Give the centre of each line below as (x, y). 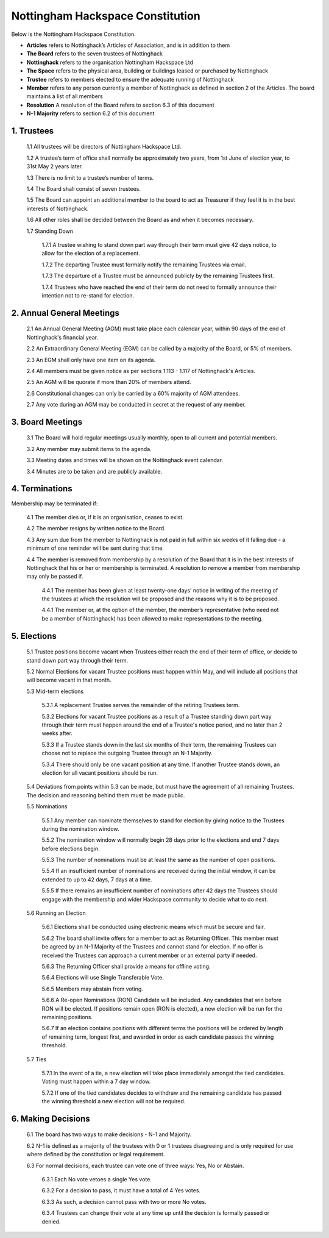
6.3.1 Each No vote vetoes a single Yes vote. (97, 1179)
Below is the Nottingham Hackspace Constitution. (74, 34)
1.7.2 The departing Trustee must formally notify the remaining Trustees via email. (144, 265)
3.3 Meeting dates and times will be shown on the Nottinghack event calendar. (125, 460)
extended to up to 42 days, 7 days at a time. (97, 879)
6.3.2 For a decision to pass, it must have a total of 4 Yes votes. (121, 1190)
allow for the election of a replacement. (91, 254)
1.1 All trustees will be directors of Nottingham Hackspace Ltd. (104, 147)
